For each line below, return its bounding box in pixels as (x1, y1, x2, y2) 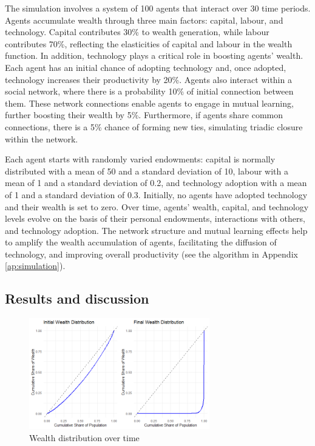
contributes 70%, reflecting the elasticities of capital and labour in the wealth (5, 37, 293, 50)
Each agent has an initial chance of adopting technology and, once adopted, (5, 61, 286, 73)
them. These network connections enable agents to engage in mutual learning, (5, 96, 294, 109)
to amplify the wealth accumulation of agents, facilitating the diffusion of (5, 236, 277, 248)
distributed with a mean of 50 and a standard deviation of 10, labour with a (5, 164, 288, 177)
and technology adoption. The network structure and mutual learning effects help (5, 224, 308, 236)
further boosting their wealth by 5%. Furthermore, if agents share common (5, 108, 283, 121)
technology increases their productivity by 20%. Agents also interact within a (5, 73, 292, 85)
